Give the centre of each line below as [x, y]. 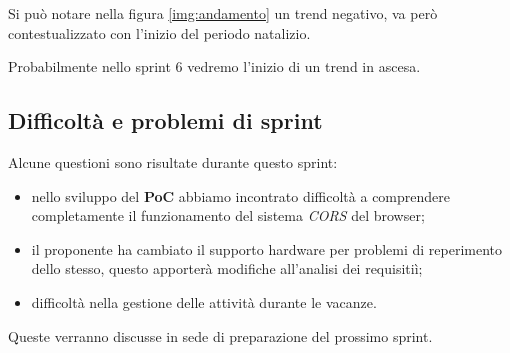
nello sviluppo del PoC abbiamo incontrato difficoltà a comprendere [240, 195]
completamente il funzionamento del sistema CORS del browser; [228, 215]
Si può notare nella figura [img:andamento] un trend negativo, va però [223, 13]
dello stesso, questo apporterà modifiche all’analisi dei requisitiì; [227, 268]
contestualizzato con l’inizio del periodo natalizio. [159, 32]
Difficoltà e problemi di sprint [165, 120]
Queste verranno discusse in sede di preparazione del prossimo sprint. [220, 335]
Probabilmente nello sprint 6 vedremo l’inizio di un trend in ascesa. [214, 66]
